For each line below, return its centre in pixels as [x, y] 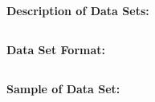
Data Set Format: [56, 49]
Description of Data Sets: [78, 10]
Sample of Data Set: [63, 88]
